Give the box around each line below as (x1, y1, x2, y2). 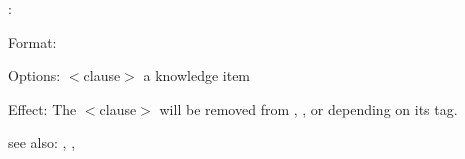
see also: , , (8, 132, 76, 153)
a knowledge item (143, 65, 251, 86)
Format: (8, 31, 57, 52)
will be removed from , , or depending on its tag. (159, 98, 458, 119)
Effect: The (8, 98, 77, 119)
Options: (8, 65, 61, 86)
